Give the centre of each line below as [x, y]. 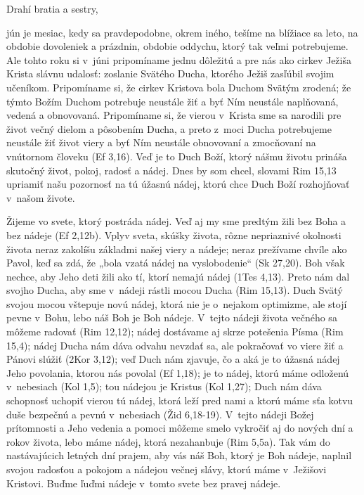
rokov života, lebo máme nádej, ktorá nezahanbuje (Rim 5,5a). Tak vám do [168, 441]
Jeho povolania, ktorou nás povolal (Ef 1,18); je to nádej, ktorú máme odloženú [178, 372]
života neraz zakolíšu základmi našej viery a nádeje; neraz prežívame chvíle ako [177, 249]
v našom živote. [41, 197]
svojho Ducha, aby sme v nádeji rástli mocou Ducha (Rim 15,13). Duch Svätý [175, 290]
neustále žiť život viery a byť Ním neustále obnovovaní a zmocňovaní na [161, 142]
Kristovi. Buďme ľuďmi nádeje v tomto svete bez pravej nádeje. [144, 483]
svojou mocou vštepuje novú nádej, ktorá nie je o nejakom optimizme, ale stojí [177, 303]
